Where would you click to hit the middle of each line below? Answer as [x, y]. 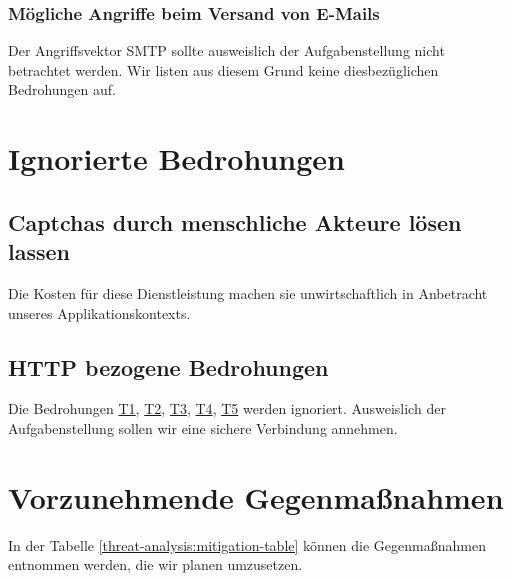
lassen [39, 251]
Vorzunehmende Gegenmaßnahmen [256, 496]
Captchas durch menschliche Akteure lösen [235, 221]
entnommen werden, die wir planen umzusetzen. [155, 564]
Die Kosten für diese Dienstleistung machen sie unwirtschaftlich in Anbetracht [248, 292]
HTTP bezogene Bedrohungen [168, 366]
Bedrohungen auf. [62, 89]
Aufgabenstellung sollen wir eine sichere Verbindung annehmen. [203, 427]
